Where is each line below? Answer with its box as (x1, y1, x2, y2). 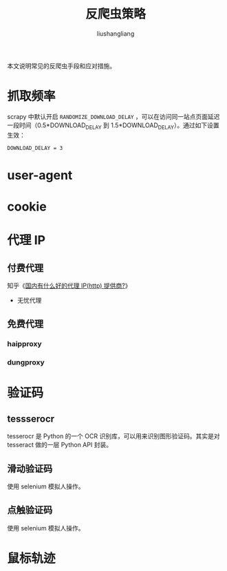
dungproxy (7, 358, 45, 367)
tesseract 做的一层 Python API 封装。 (7, 441, 112, 449)
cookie (7, 199, 47, 215)
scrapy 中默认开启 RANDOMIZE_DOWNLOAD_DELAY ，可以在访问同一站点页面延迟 (7, 112, 220, 120)
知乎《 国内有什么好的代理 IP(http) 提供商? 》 (7, 281, 131, 290)
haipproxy (7, 339, 43, 349)
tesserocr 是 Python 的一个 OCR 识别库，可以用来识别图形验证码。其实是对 (7, 432, 220, 440)
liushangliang (96, 29, 135, 38)
